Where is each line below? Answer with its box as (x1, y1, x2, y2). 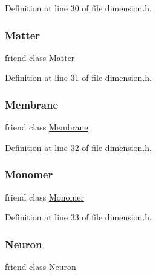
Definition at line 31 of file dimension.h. (5, 71, 152, 84)
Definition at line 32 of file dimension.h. (5, 141, 152, 153)
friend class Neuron (5, 260, 76, 273)
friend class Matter (5, 51, 75, 63)
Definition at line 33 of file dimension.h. (5, 211, 152, 223)
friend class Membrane (5, 121, 88, 133)
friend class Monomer (5, 190, 84, 203)
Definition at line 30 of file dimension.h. (5, 2, 152, 14)
